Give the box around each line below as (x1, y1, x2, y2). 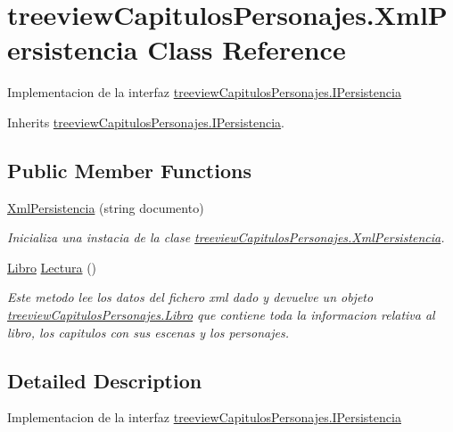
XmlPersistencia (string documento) (7, 198, 204, 216)
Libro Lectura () (7, 257, 97, 276)
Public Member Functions (7, 156, 251, 183)
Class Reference (147, 31, 346, 68)
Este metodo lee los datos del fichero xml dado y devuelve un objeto (7, 288, 374, 306)
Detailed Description (7, 366, 202, 394)
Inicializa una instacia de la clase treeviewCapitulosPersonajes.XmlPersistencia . (7, 228, 445, 247)
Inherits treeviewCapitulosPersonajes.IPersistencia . (7, 112, 284, 131)
